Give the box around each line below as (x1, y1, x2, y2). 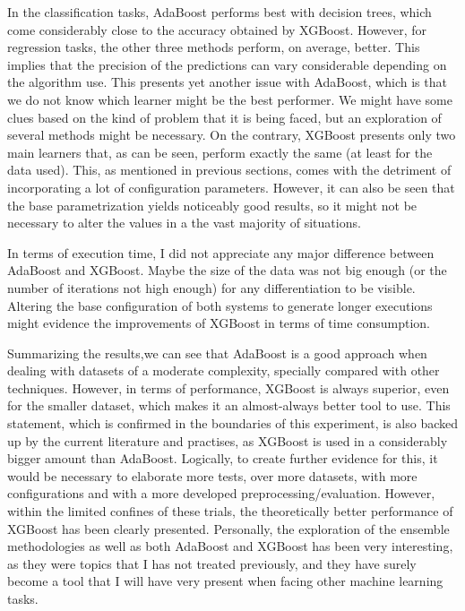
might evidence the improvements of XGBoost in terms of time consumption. (7, 314, 430, 332)
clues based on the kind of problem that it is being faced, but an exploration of (7, 108, 442, 126)
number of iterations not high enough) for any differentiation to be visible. (7, 278, 416, 297)
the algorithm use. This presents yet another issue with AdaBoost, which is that (7, 73, 447, 91)
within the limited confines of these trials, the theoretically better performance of (7, 502, 453, 521)
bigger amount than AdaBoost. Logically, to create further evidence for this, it (7, 449, 438, 468)
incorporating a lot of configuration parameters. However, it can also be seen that (7, 177, 455, 196)
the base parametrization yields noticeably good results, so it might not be (7, 195, 418, 214)
